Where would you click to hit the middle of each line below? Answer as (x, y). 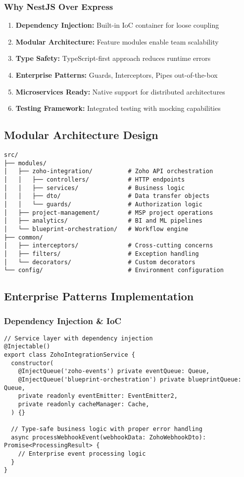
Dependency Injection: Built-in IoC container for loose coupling (117, 25)
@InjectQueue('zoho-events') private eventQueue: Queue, (114, 371)
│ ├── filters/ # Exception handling (101, 254)
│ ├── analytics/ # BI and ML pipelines (103, 221)
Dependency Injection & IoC (63, 320)
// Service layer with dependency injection (78, 338)
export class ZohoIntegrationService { (70, 355)
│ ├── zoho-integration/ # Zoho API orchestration (109, 171)
